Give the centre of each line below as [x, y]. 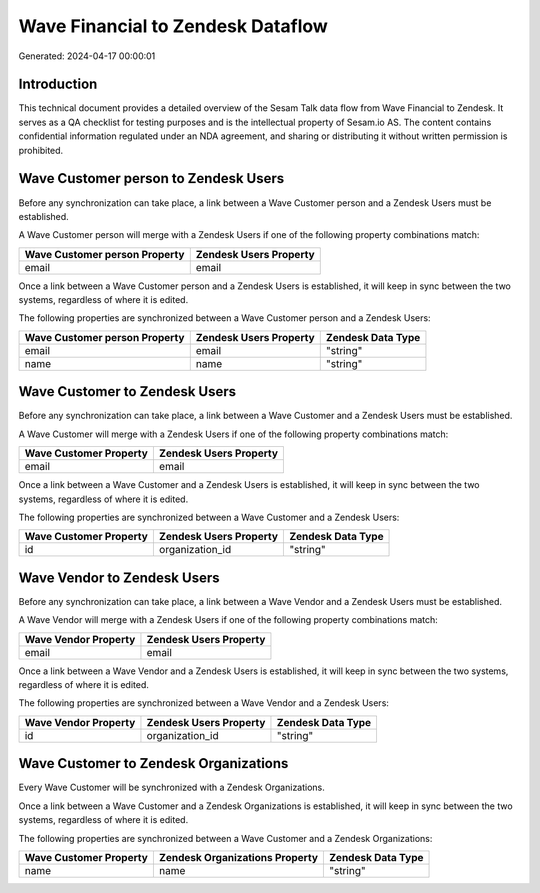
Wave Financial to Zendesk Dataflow [173, 26]
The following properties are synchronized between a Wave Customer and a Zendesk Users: [209, 517]
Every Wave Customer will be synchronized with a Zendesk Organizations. [171, 787]
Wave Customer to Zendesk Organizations [153, 763]
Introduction [58, 84]
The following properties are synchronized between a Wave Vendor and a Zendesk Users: [204, 703]
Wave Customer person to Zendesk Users [151, 178]
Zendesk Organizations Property [238, 857]
